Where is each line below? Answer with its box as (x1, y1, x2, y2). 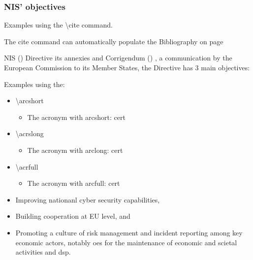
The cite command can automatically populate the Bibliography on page (4, 36, 223, 46)
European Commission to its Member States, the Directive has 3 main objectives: (4, 62, 250, 72)
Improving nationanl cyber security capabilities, (15, 194, 160, 204)
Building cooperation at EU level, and (15, 211, 130, 221)
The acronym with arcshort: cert (27, 112, 126, 122)
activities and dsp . (15, 247, 71, 257)
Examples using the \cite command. (4, 20, 113, 30)
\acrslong (15, 128, 44, 139)
